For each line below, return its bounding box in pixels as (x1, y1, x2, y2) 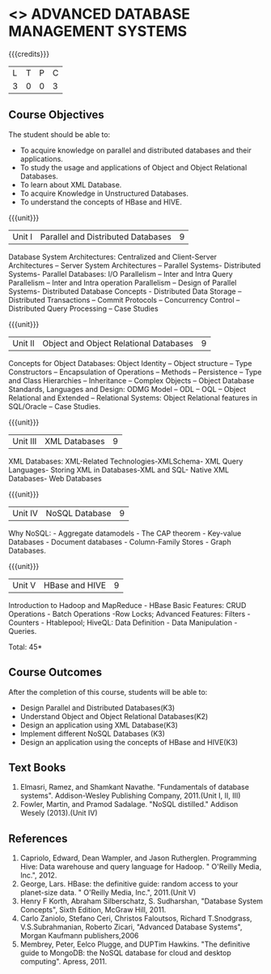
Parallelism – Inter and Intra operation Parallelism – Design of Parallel (8, 278, 237, 287)
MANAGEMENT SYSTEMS (8, 22, 188, 41)
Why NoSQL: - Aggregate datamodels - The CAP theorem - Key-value (8, 528, 242, 538)
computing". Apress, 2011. (19, 957, 108, 967)
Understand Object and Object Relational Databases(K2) (19, 711, 209, 721)
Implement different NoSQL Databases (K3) (19, 728, 166, 739)
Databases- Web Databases (8, 473, 103, 483)
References (8, 831, 68, 845)
